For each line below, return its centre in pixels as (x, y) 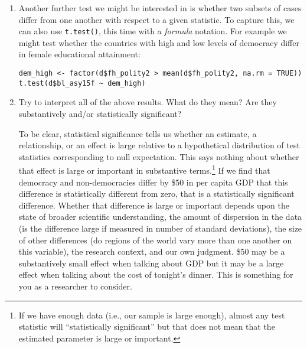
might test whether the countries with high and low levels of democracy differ (159, 42)
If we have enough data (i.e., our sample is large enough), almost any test (152, 315)
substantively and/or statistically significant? (100, 113)
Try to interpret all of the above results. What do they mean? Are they (148, 102)
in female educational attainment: (79, 54)
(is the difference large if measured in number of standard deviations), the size (160, 228)
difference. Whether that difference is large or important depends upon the (154, 205)
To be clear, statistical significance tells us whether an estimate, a (138, 133)
